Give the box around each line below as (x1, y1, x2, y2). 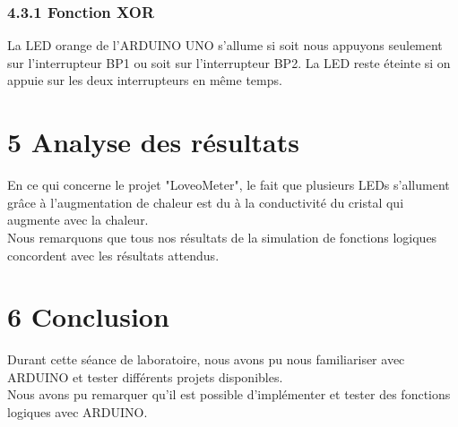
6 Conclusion (7, 298, 169, 335)
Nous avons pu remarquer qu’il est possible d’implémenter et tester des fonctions (7, 385, 451, 404)
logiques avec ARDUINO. (7, 403, 148, 421)
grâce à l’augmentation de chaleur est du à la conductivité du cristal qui (7, 192, 404, 211)
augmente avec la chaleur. (7, 210, 149, 229)
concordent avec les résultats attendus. (7, 245, 220, 264)
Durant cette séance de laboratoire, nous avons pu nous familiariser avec (7, 350, 405, 369)
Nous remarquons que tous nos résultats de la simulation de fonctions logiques (7, 227, 437, 246)
